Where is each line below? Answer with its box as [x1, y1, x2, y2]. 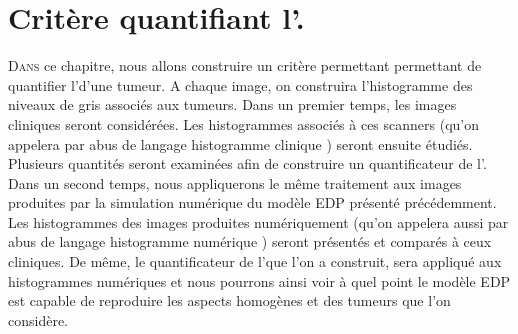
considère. [8, 309, 69, 330]
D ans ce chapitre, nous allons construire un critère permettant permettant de [8, 55, 482, 76]
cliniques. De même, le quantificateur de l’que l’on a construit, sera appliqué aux [8, 251, 502, 272]
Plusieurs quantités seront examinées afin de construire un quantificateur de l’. [8, 153, 487, 174]
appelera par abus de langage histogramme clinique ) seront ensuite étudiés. [8, 133, 473, 154]
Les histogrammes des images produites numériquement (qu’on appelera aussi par [8, 211, 509, 232]
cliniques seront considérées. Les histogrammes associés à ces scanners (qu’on [8, 113, 480, 134]
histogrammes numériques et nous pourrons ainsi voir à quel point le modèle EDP [8, 270, 511, 291]
